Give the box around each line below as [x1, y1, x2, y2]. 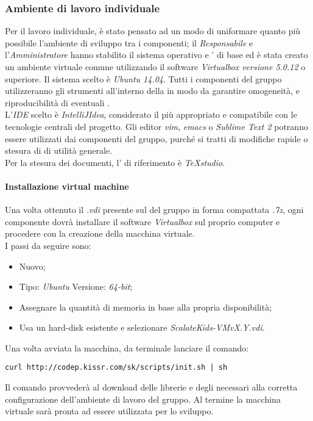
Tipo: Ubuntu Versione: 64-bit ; [19, 280, 133, 293]
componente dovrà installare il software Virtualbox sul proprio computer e [5, 215, 280, 228]
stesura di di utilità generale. [5, 144, 113, 157]
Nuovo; [19, 259, 46, 272]
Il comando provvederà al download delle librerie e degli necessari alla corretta [5, 381, 298, 394]
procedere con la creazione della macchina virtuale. [5, 227, 195, 240]
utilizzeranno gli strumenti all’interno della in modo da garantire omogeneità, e [5, 84, 300, 97]
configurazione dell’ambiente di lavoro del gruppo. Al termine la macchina [5, 392, 281, 405]
